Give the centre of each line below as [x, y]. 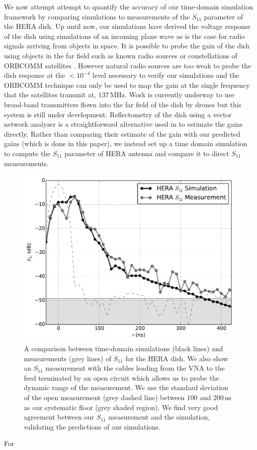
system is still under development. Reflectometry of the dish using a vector [118, 114]
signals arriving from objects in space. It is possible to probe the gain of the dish [127, 46]
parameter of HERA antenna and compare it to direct [147, 153]
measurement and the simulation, [159, 417]
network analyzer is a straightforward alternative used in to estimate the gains [124, 124]
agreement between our [59, 417]
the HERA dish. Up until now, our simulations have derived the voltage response [128, 26]
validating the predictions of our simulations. [92, 426]
